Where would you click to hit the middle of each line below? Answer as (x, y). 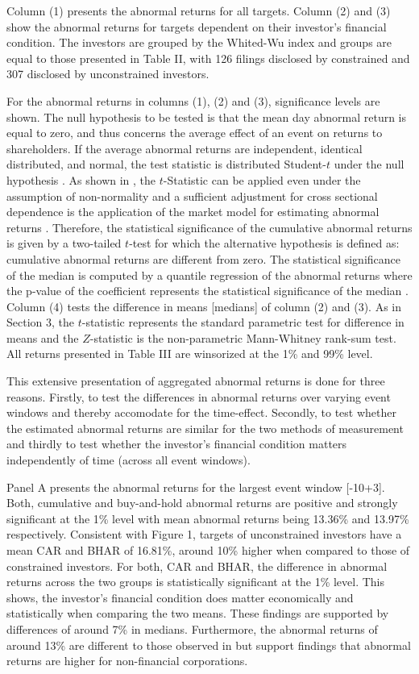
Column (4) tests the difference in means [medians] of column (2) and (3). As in (204, 306)
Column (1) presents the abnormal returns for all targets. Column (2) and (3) (199, 10)
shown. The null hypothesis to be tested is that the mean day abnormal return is (207, 116)
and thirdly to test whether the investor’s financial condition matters (177, 444)
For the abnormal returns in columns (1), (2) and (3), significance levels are (193, 100)
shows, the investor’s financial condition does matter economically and (180, 597)
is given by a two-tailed (64, 243)
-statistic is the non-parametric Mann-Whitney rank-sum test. (243, 337)
